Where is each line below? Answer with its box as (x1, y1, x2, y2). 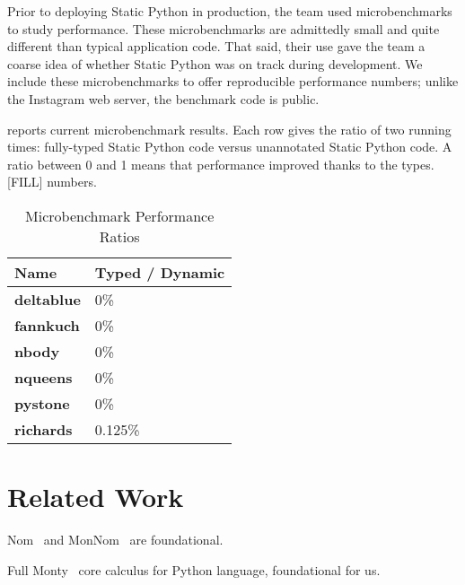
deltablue (14, 288, 81, 310)
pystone (14, 392, 70, 414)
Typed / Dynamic (94, 261, 225, 283)
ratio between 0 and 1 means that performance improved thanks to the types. (7, 154, 434, 173)
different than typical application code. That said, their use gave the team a (7, 37, 426, 56)
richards (14, 418, 73, 440)
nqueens (14, 366, 73, 388)
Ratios (99, 225, 140, 247)
